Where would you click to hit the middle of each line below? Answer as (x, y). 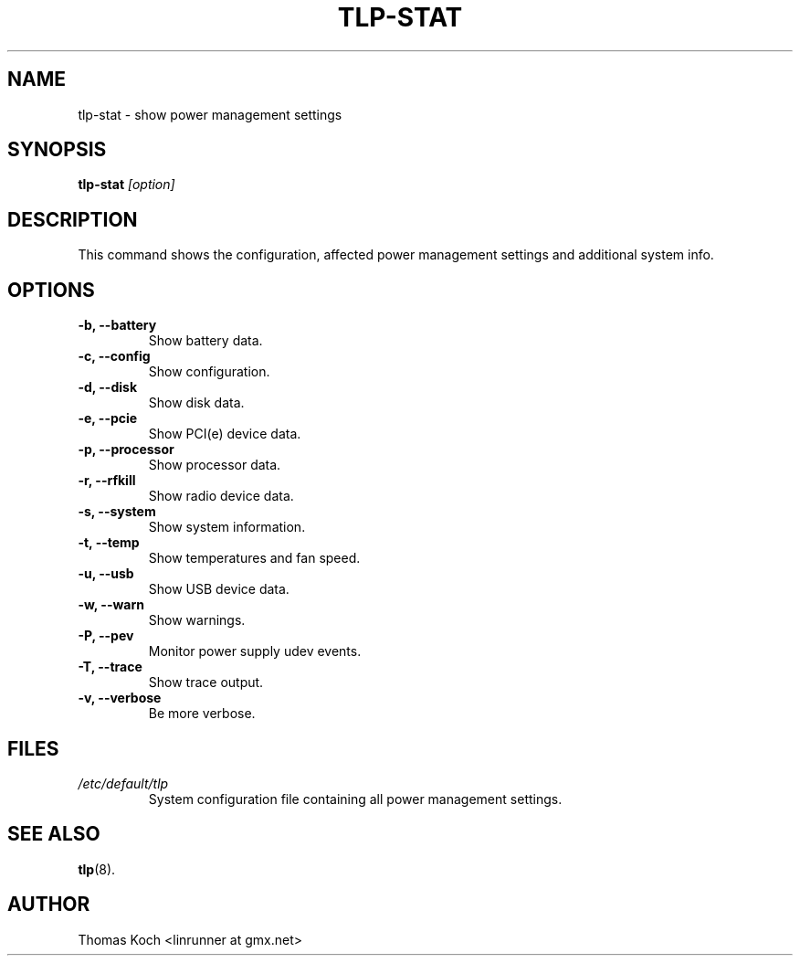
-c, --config (114, 356)
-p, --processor (126, 450)
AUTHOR (49, 905)
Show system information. (227, 527)
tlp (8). (97, 869)
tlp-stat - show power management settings (210, 114)
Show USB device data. (219, 589)
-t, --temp (109, 543)
